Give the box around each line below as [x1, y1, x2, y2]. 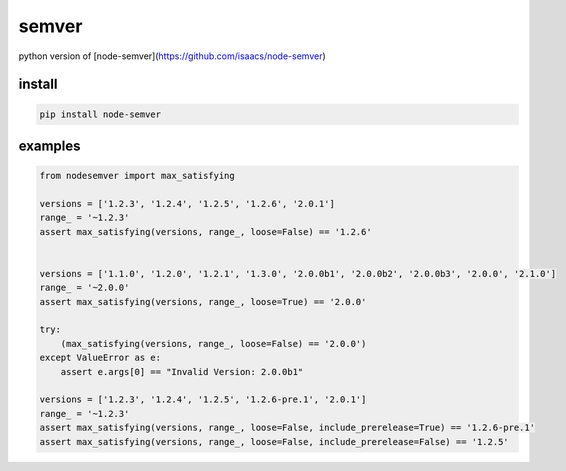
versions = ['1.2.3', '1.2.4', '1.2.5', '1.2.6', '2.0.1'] [39, 198, 335, 209]
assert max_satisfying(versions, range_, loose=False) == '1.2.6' [39, 226, 372, 237]
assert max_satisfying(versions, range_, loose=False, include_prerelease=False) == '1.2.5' [39, 436, 509, 447]
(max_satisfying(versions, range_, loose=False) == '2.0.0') [60, 338, 367, 349]
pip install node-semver [39, 108, 162, 120]
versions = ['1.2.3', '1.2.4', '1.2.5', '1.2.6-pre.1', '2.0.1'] [39, 394, 367, 405]
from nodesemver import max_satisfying [39, 170, 235, 182]
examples [18, 137, 81, 154]
